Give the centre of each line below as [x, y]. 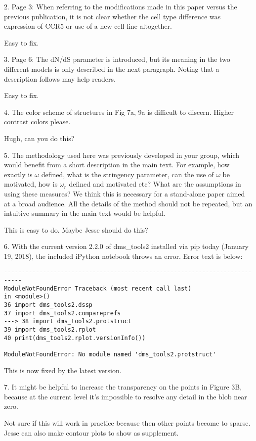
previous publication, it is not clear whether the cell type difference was [112, 16]
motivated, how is [31, 184]
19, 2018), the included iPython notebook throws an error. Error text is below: [123, 256]
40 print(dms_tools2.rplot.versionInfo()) [75, 338]
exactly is [18, 174]
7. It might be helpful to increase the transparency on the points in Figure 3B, [123, 387]
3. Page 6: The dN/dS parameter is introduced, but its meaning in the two [117, 59]
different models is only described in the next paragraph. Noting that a [112, 69]
